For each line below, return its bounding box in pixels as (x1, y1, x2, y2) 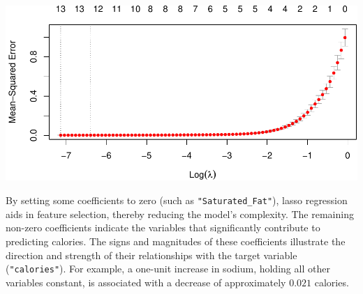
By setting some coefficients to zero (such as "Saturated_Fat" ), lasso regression (6, 193, 348, 208)
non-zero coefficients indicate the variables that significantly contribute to (6, 220, 320, 235)
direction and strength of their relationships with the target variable (6, 247, 297, 262)
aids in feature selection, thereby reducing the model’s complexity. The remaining (6, 206, 354, 221)
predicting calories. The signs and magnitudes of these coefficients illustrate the (6, 233, 346, 248)
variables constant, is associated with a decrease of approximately (6, 274, 286, 289)
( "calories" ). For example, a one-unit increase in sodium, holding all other (6, 261, 330, 276)
